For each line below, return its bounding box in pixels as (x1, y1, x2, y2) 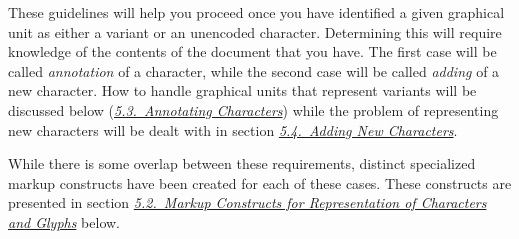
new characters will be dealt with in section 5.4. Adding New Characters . (8, 119, 458, 140)
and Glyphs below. (8, 211, 121, 232)
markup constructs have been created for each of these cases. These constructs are (8, 172, 512, 193)
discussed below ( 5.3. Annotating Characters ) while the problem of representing (8, 99, 499, 120)
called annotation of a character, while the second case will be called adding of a (8, 60, 500, 81)
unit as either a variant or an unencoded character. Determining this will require (8, 21, 502, 42)
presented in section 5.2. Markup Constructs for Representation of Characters (8, 192, 487, 213)
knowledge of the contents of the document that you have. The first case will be (8, 41, 497, 62)
